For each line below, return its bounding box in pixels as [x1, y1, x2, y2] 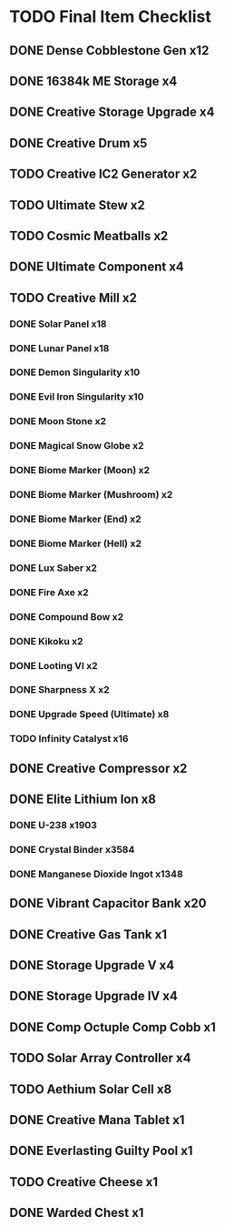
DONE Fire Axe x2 [9, 585, 89, 598]
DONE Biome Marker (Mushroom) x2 [9, 489, 173, 502]
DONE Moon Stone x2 [9, 415, 107, 428]
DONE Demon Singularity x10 [9, 366, 141, 379]
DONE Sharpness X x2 [9, 684, 111, 696]
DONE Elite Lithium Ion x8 [9, 792, 157, 807]
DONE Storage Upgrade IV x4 [9, 989, 179, 1004]
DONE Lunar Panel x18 [9, 341, 110, 354]
